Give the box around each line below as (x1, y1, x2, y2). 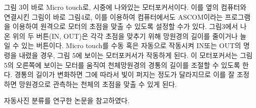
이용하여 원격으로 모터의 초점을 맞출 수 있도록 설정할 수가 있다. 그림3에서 (12, 21, 238, 31)
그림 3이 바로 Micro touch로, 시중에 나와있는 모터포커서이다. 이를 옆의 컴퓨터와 (4, 2, 247, 12)
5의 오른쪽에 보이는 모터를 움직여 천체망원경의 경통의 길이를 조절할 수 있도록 (4, 59, 240, 70)
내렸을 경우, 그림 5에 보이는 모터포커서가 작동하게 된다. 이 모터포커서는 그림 (19, 50, 253, 60)
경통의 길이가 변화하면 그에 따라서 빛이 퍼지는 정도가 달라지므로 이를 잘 (14, 69, 235, 80)
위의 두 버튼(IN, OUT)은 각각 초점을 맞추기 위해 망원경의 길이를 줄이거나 (12, 30, 238, 41)
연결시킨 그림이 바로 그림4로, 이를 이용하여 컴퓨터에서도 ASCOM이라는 (4, 11, 223, 22)
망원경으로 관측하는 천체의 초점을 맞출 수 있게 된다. (19, 79, 177, 89)
